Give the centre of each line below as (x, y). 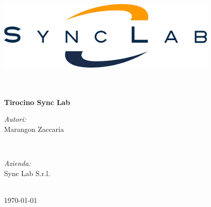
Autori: (15, 119)
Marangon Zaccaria (34, 129)
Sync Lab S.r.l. (27, 173)
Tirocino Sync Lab (37, 102)
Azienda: (17, 163)
